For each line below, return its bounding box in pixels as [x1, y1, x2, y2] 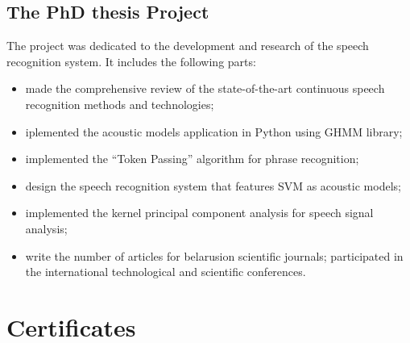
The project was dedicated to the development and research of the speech [6, 37, 369, 54]
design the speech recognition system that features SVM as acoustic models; [25, 177, 401, 194]
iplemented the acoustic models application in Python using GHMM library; [25, 123, 403, 140]
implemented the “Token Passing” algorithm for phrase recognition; [25, 150, 359, 167]
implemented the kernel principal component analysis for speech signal [25, 204, 374, 221]
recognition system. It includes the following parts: [6, 52, 256, 69]
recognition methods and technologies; [25, 95, 214, 112]
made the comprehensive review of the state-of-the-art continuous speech [25, 80, 385, 97]
